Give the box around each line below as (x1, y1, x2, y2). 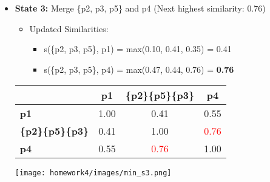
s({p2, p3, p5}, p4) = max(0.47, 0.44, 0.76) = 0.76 (44, 62, 234, 75)
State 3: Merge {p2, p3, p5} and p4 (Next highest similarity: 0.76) (15, 2, 266, 14)
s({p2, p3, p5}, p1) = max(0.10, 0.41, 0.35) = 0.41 (44, 42, 232, 55)
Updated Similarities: (29, 22, 109, 35)
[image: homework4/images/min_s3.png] (15, 169, 172, 178)
